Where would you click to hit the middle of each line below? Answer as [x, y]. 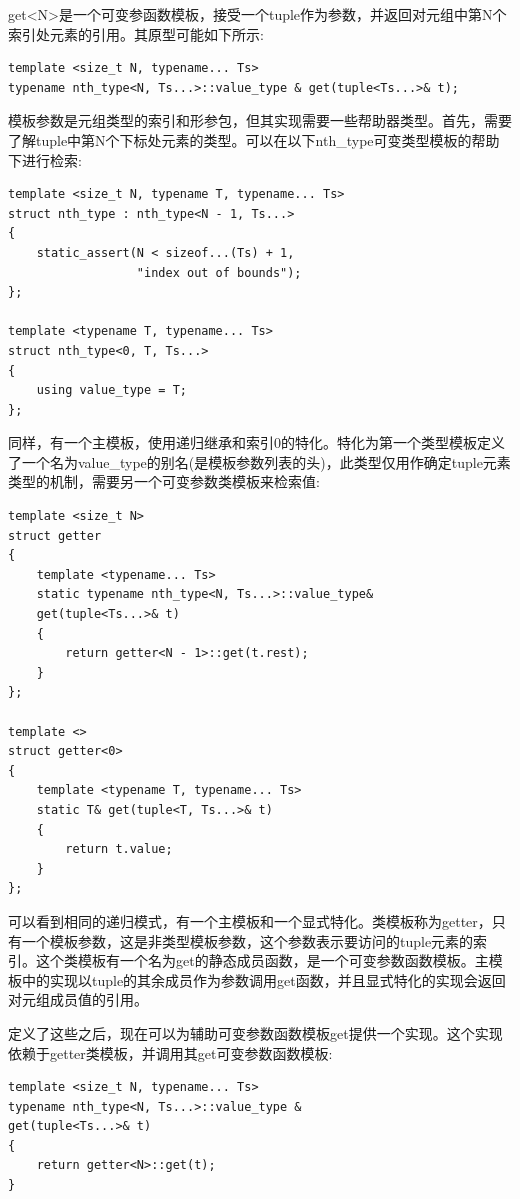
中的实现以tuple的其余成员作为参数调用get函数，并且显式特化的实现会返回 [263, 979]
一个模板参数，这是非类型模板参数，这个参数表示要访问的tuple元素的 [247, 940]
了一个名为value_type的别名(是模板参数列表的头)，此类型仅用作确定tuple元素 [259, 461]
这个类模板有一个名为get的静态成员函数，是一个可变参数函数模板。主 [262, 960]
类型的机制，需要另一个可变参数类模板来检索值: [164, 481]
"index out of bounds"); [219, 272]
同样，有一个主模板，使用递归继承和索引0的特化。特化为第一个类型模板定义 [256, 442]
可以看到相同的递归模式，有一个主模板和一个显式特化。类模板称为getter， [250, 920]
